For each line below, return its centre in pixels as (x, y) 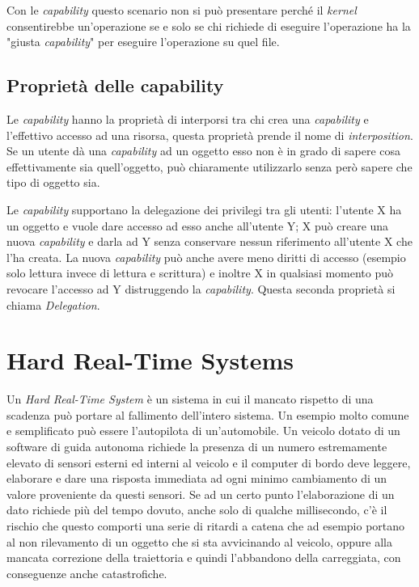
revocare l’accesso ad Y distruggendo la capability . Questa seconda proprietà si (201, 288)
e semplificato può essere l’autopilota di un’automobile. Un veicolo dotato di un (203, 431)
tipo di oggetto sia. (53, 182)
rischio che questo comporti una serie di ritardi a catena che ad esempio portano (206, 525)
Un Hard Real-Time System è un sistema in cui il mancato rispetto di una (190, 399)
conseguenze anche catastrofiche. (87, 573)
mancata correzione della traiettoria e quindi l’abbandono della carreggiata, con (204, 557)
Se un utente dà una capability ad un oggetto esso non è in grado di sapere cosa (204, 151)
